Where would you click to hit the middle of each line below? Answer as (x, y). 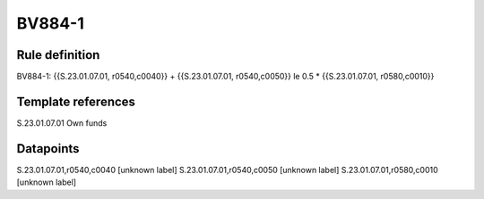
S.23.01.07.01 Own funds (62, 123)
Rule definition (58, 55)
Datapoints (48, 149)
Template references (76, 101)
